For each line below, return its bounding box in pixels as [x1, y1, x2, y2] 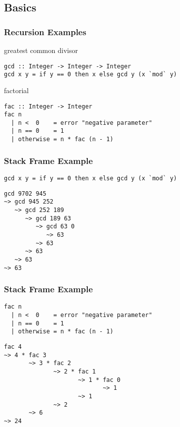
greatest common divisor [4, 45, 78, 55]
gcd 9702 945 [4, 190, 46, 197]
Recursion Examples [4, 25, 86, 38]
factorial [4, 85, 29, 95]
